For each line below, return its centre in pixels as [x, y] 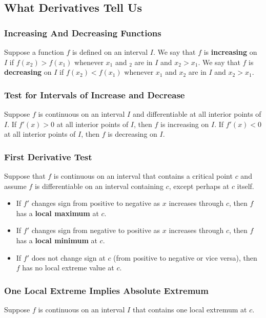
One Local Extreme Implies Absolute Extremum [106, 290]
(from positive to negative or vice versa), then [185, 257]
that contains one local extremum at [190, 309]
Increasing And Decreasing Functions [83, 33]
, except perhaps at [199, 186]
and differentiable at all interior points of [197, 114]
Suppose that [25, 176]
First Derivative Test [48, 156]
